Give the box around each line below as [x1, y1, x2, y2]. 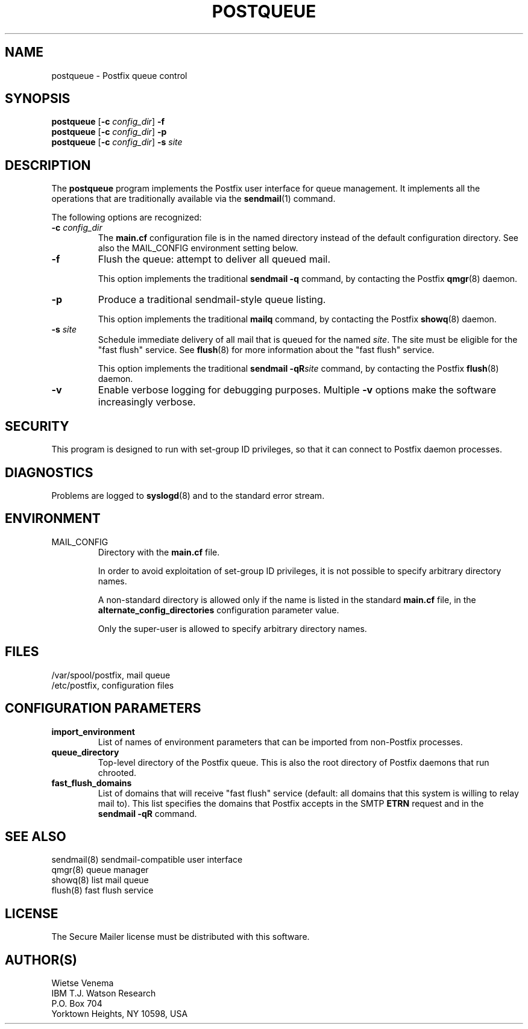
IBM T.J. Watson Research [51, 988, 156, 999]
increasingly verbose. [98, 396, 196, 408]
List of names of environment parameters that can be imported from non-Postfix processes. [98, 736, 463, 747]
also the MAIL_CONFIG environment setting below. [98, 243, 298, 254]
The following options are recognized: [51, 212, 202, 223]
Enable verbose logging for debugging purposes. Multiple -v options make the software [98, 384, 497, 396]
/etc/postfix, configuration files [51, 680, 174, 690]
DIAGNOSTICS [5, 464, 93, 480]
